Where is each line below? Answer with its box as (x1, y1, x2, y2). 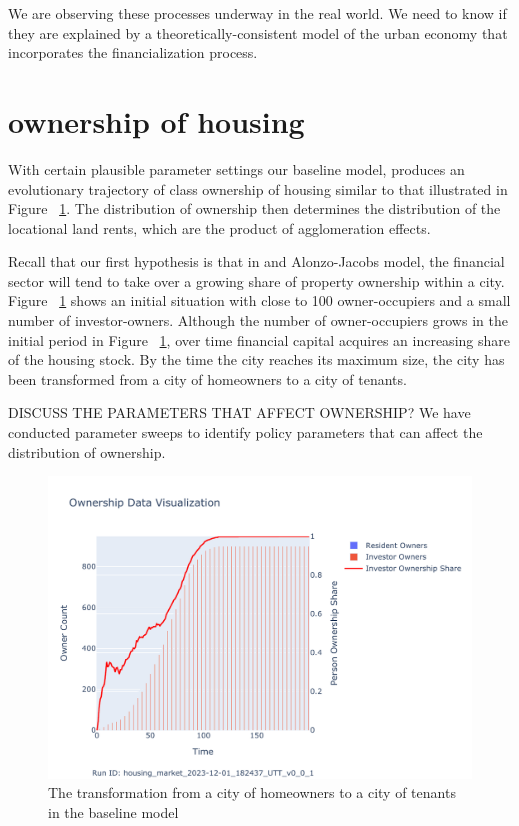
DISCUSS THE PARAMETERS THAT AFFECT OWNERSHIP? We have (8, 402, 471, 423)
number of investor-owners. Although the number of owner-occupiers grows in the (8, 310, 508, 331)
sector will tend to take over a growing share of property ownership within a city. (8, 270, 505, 291)
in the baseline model (48, 802, 179, 823)
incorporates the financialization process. (8, 42, 258, 63)
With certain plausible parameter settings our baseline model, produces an (8, 158, 465, 179)
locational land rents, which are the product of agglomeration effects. (8, 217, 431, 238)
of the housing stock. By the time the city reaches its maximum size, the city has (8, 349, 505, 370)
